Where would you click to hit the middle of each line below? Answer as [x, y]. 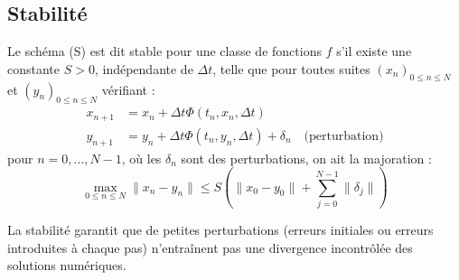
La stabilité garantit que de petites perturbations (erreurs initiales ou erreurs [220, 230]
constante [34, 68]
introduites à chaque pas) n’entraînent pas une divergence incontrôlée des [210, 247]
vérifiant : [128, 89]
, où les [141, 158]
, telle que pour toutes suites [291, 68]
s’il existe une [374, 51]
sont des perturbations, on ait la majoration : [306, 158]
